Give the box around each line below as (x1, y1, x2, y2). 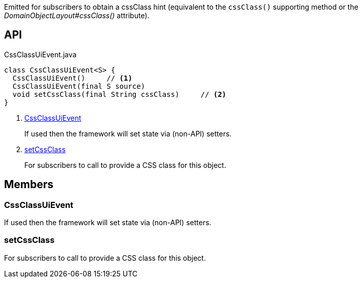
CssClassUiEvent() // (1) (12, 74, 132, 82)
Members (4, 178, 54, 191)
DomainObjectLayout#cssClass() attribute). (4, 11, 150, 20)
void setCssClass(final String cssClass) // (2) (12, 90, 227, 98)
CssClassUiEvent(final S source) (12, 82, 146, 90)
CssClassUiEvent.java (4, 50, 77, 59)
